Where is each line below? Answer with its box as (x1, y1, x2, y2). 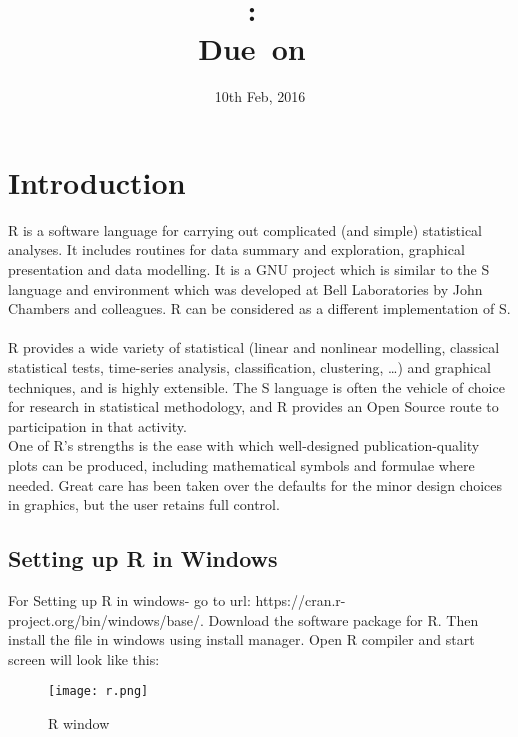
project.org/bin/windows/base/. (8, 609, 204, 630)
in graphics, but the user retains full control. (8, 494, 280, 515)
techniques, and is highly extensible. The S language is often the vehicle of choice (8, 376, 505, 397)
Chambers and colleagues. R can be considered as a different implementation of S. (8, 298, 511, 319)
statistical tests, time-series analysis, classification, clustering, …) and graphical (8, 357, 491, 377)
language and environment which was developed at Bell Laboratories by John (8, 278, 483, 299)
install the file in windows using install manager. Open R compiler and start (8, 629, 475, 650)
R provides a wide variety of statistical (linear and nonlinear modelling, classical (8, 337, 500, 358)
